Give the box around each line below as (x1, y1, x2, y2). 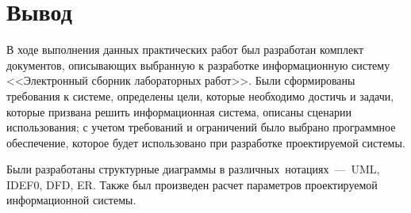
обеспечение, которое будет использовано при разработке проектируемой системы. (6, 134, 405, 150)
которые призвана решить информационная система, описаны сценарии (6, 103, 351, 120)
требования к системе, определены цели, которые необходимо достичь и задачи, (6, 87, 394, 104)
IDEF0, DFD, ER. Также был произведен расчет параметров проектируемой (6, 176, 378, 192)
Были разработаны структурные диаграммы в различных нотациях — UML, (6, 161, 380, 177)
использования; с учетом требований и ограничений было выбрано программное (6, 119, 396, 135)
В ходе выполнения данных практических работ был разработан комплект (6, 41, 364, 58)
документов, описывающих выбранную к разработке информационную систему (6, 56, 390, 73)
